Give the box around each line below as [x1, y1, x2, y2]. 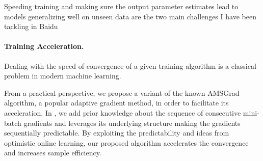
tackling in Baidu [4, 21, 58, 32]
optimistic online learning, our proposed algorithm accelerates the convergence [4, 137, 249, 148]
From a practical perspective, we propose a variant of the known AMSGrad [4, 87, 240, 98]
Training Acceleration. [4, 41, 84, 51]
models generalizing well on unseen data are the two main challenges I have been [4, 11, 256, 21]
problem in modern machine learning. [4, 70, 121, 81]
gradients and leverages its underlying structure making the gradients [23, 117, 241, 128]
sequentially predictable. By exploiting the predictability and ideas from [4, 127, 229, 138]
